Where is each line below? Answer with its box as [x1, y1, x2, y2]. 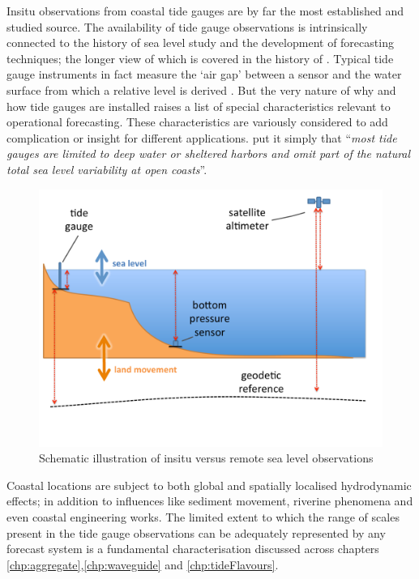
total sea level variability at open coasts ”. [6, 160, 207, 177]
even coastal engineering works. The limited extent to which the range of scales [6, 508, 400, 525]
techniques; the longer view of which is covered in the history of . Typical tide [6, 49, 394, 66]
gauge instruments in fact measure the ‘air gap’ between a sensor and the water [6, 66, 402, 83]
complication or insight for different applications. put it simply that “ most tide [6, 129, 397, 146]
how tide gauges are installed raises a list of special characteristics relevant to [6, 97, 391, 114]
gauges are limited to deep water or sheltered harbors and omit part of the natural [6, 145, 411, 162]
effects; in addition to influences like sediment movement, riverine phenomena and [6, 492, 413, 509]
